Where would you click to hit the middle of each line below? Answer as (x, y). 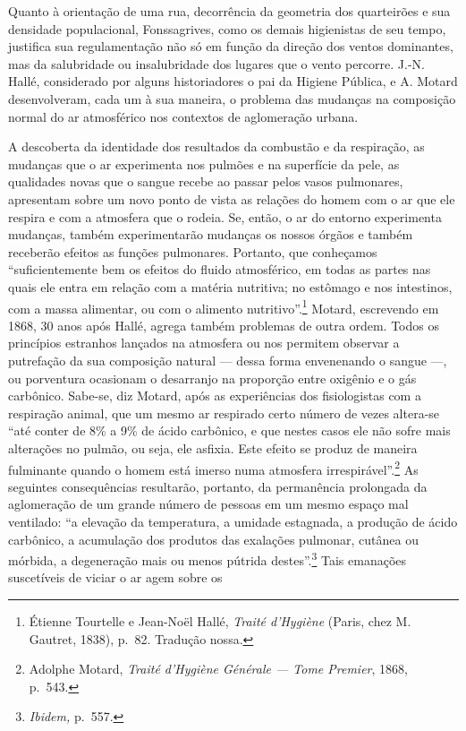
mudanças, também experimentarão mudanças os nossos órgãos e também (211, 234)
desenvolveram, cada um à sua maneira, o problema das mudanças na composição (232, 98)
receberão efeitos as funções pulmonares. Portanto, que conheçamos (193, 251)
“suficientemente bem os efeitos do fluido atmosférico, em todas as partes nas (220, 269)
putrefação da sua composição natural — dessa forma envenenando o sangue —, (228, 360)
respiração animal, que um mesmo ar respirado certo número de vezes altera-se (224, 413)
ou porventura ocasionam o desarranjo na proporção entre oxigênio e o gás (212, 378)
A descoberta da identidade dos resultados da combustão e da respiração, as (216, 146)
